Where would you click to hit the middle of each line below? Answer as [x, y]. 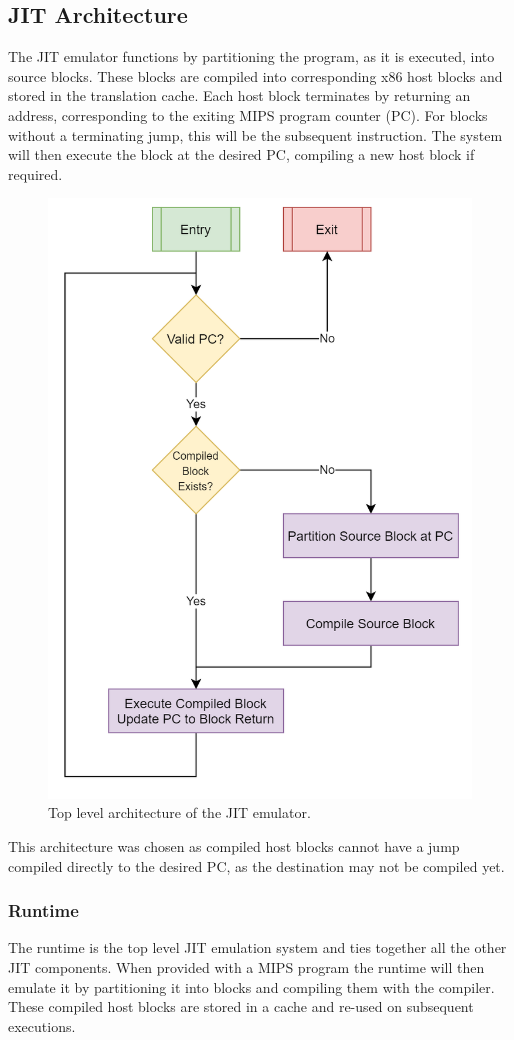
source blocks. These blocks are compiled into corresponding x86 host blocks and [255, 75]
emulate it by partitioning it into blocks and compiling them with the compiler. [251, 986]
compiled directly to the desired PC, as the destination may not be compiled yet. [256, 865]
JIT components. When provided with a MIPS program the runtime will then [246, 967]
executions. [42, 1025]
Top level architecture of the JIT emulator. [179, 812]
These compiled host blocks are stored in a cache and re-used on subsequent [241, 1006]
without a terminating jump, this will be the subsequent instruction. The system [255, 134]
